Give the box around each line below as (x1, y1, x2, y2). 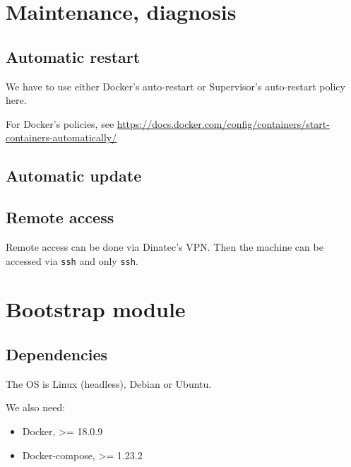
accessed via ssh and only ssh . (6, 253, 138, 268)
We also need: (6, 400, 66, 415)
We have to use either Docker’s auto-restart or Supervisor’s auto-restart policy (6, 78, 345, 93)
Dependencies (6, 343, 108, 365)
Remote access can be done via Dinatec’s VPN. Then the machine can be (6, 239, 323, 254)
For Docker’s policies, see (6, 116, 114, 131)
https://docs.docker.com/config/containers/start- (117, 116, 330, 131)
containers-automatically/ (6, 130, 117, 145)
